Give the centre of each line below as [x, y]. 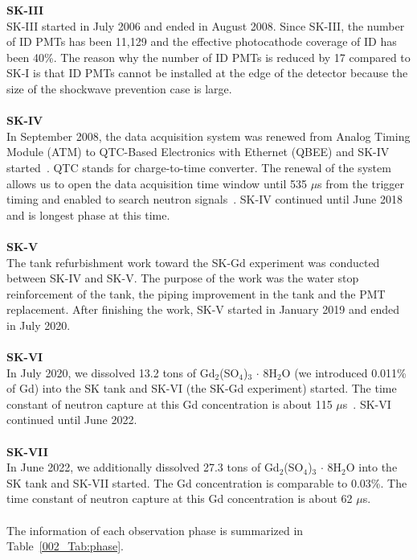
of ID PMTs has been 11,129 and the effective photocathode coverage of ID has [202, 41]
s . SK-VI [367, 404]
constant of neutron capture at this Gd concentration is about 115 [170, 404]
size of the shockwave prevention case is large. [119, 88]
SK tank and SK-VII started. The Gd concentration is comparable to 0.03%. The [207, 482]
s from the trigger [361, 183]
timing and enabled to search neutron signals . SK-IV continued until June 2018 [204, 199]
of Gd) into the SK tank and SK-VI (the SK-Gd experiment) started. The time [202, 388]
